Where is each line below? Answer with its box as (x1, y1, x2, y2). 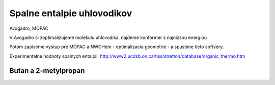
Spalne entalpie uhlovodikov (9, 8, 132, 19)
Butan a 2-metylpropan (9, 66, 85, 75)
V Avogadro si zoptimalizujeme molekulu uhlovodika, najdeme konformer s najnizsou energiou (9, 34, 207, 40)
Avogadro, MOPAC (9, 25, 48, 31)
